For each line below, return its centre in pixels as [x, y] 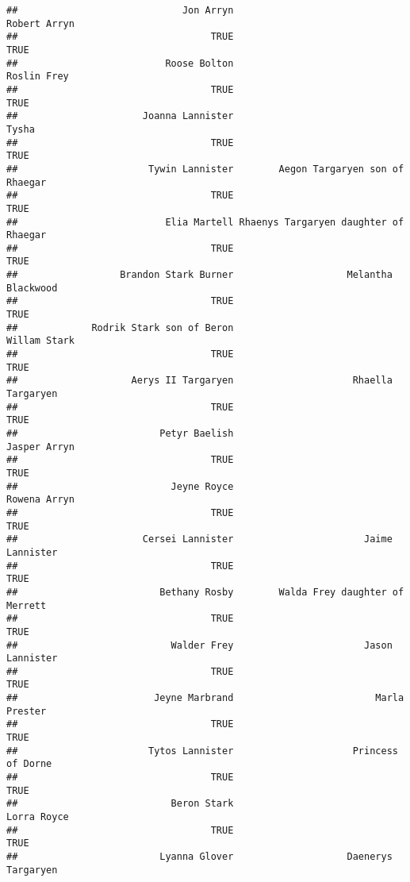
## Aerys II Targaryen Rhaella [199, 381]
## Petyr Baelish [120, 433]
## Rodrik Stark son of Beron [120, 327]
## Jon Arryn [120, 10]
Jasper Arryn [40, 447]
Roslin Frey [38, 77]
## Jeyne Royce [120, 486]
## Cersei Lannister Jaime [199, 539]
